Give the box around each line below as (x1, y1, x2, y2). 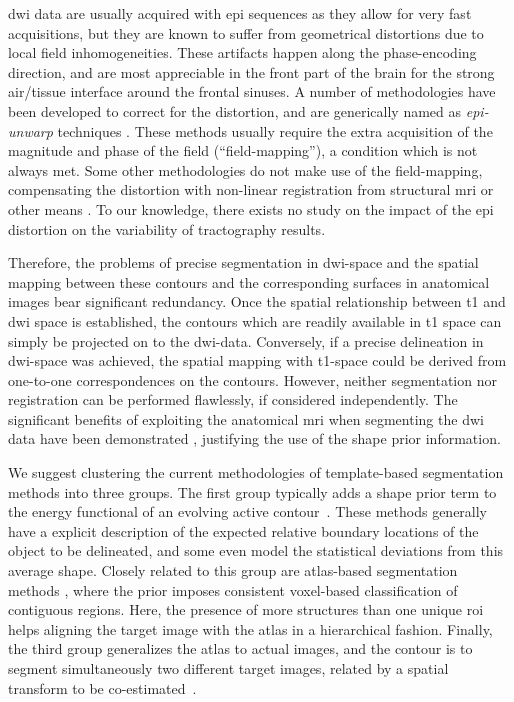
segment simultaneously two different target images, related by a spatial (8, 658, 449, 678)
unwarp (8, 120, 53, 141)
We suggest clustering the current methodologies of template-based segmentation (8, 462, 504, 483)
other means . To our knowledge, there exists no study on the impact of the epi (8, 198, 494, 219)
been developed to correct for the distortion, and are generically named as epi (8, 100, 484, 121)
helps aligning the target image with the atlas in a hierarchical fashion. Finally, (8, 618, 493, 639)
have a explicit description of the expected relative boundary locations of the (8, 520, 479, 541)
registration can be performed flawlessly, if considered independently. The (8, 389, 458, 410)
